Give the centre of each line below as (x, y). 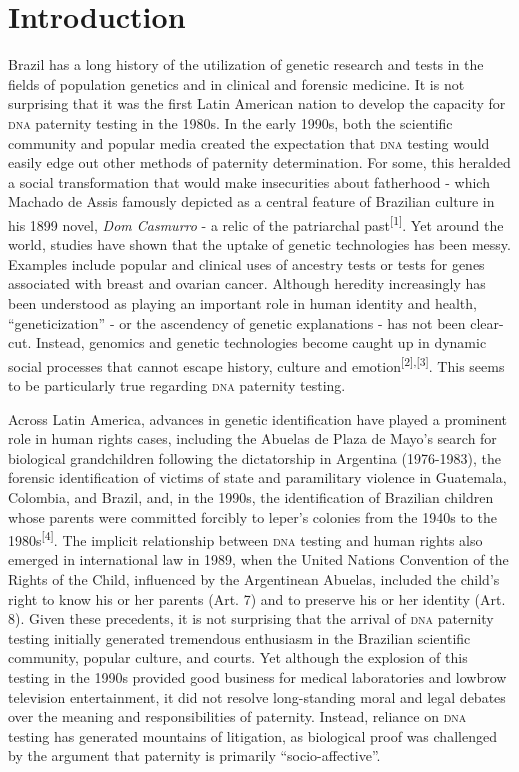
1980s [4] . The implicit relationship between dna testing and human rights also (245, 538)
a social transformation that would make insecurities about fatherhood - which (249, 181)
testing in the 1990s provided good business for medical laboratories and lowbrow (257, 676)
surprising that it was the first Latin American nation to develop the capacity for (257, 103)
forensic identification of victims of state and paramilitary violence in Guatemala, (257, 477)
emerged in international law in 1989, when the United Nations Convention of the (258, 559)
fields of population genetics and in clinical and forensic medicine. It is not (236, 83)
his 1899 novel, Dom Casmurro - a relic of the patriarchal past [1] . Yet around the (256, 223)
